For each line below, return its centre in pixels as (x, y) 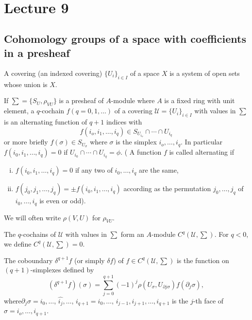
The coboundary (28, 260)
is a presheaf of (81, 100)
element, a (19, 111)
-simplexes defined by (62, 270)
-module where (133, 100)
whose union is (26, 84)
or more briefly (26, 142)
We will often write (33, 217)
